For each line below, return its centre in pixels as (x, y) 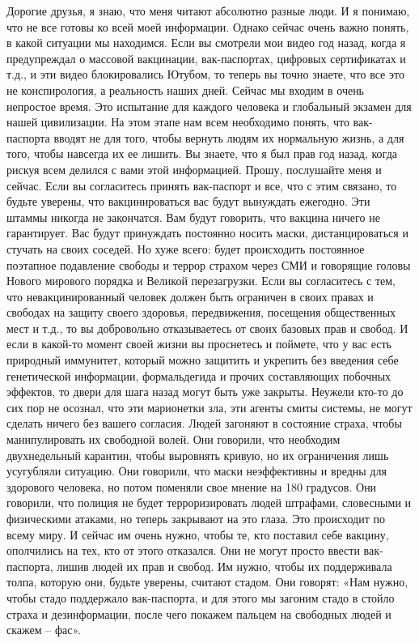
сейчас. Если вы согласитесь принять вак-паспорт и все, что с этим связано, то (202, 185)
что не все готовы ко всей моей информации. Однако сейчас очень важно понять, (208, 26)
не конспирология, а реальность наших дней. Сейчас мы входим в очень (186, 89)
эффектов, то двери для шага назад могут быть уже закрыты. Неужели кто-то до (205, 392)
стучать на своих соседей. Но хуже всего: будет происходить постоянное (186, 248)
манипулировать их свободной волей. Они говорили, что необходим (174, 439)
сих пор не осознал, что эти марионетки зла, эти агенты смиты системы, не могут (209, 407)
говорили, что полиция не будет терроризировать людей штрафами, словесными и (209, 502)
